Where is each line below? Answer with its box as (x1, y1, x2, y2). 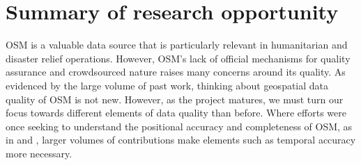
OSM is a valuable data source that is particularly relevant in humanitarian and (6, 37, 348, 52)
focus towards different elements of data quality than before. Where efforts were (6, 105, 346, 120)
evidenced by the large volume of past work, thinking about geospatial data (6, 78, 329, 92)
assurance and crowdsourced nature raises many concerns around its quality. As (6, 64, 346, 79)
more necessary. (6, 146, 72, 160)
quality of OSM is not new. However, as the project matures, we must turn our (6, 92, 344, 106)
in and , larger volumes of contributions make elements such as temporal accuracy (6, 132, 356, 147)
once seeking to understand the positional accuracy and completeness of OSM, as (6, 119, 353, 133)
